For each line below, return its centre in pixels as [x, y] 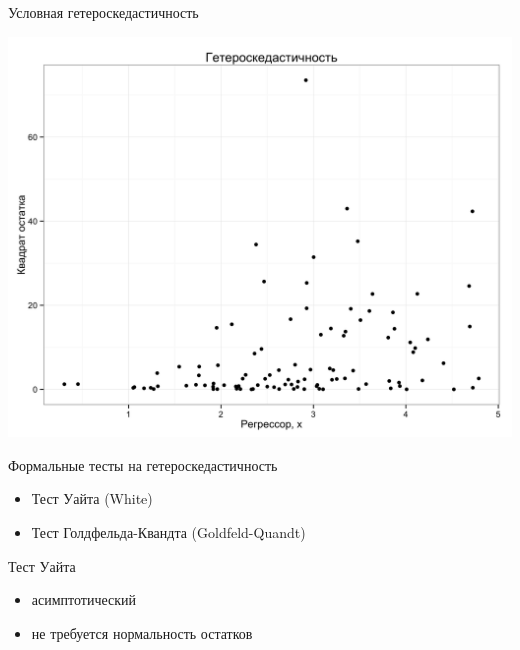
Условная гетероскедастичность [103, 12]
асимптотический [84, 599]
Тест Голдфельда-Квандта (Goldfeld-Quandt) [168, 532]
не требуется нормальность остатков [142, 632]
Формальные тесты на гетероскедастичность [143, 464]
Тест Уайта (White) [92, 498]
